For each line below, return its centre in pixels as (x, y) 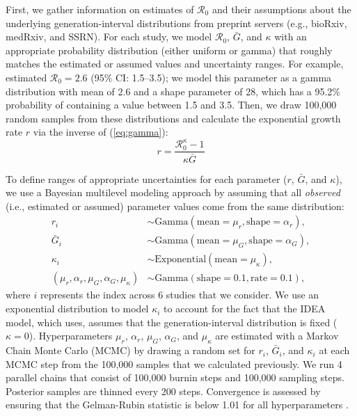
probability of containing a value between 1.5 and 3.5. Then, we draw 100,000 (171, 105)
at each (334, 350)
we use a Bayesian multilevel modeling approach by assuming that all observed (173, 192)
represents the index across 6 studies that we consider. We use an (180, 295)
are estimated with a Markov (277, 336)
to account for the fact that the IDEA (245, 309)
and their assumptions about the (281, 9)
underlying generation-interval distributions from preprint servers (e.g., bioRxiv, (176, 23)
